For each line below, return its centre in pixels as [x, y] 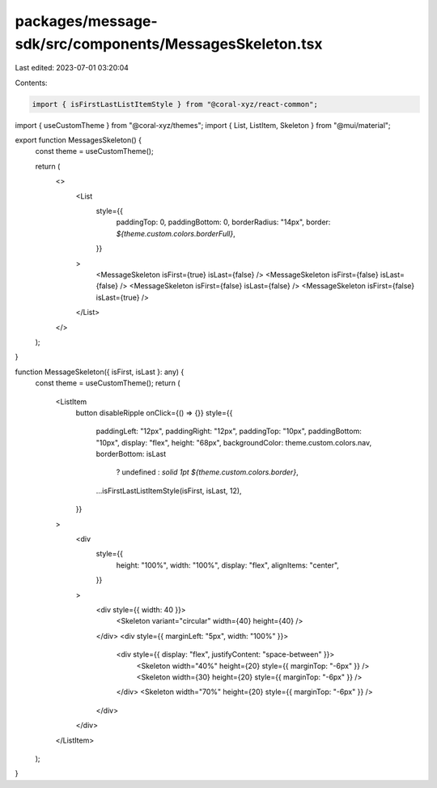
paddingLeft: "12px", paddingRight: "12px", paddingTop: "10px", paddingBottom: [229, 431]
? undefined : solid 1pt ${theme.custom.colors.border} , [207, 472]
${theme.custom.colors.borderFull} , [176, 233]
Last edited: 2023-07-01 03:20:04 [72, 68]
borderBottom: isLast [131, 454]
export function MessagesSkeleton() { [78, 140]
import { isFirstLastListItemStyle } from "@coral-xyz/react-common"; [175, 104]
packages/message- [86, 21]
